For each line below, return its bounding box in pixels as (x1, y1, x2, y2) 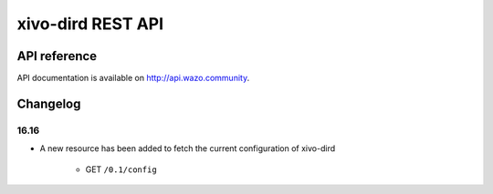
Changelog (16, 96, 81, 111)
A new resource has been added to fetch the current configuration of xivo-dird (39, 143, 336, 154)
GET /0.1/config (85, 164, 157, 175)
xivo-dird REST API (16, 14, 164, 34)
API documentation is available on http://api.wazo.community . (16, 73, 250, 84)
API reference (16, 48, 98, 64)
